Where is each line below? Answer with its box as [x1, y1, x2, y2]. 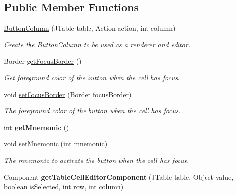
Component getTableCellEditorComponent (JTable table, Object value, [4, 171, 234, 182]
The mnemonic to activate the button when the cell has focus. [4, 155, 189, 165]
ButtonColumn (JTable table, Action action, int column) [4, 23, 176, 33]
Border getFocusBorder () [4, 56, 82, 66]
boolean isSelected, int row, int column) [4, 181, 124, 192]
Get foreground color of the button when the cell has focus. [4, 72, 180, 82]
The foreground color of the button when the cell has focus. [4, 105, 181, 116]
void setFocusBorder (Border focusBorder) [4, 89, 132, 99]
